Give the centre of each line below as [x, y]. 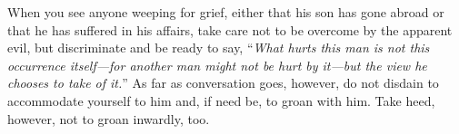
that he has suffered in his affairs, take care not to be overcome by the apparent [230, 29]
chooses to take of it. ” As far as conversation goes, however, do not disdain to [223, 83]
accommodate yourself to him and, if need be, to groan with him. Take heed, [221, 100]
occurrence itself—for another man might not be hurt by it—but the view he [217, 65]
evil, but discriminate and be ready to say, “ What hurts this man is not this [219, 48]
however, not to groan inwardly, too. [109, 118]
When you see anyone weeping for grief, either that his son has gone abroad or [226, 12]
